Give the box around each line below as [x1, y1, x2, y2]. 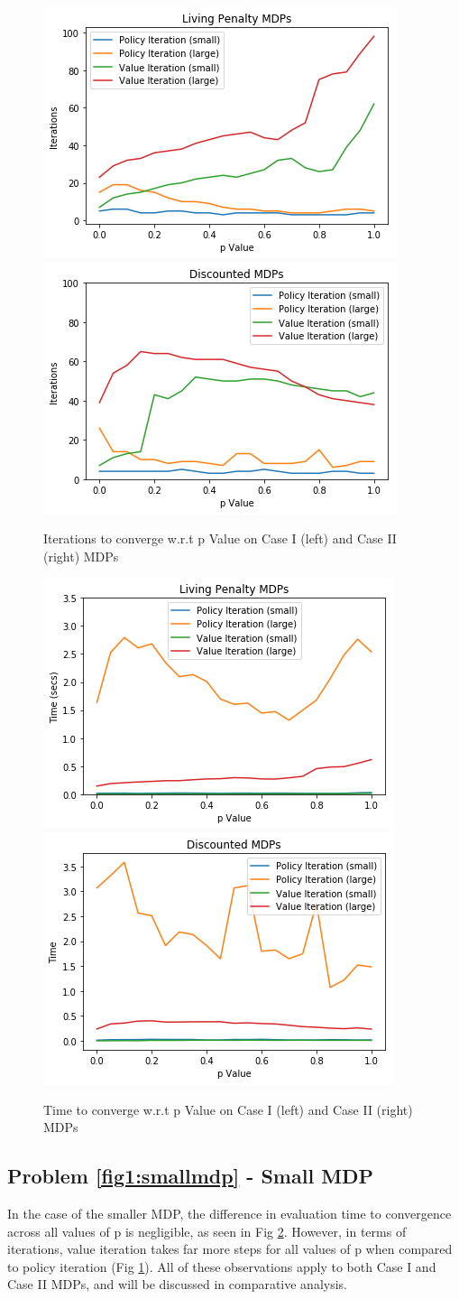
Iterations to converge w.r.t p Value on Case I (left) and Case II [43, 529, 397, 548]
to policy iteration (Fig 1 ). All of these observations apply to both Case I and [7, 1257, 436, 1276]
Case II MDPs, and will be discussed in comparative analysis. [7, 1275, 348, 1294]
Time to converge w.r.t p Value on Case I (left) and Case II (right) [43, 1100, 413, 1118]
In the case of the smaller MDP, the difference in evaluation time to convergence [7, 1203, 452, 1222]
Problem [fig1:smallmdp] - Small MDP [7, 1162, 374, 1190]
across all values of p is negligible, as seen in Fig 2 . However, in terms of [7, 1221, 407, 1240]
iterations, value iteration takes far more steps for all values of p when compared [7, 1239, 453, 1258]
